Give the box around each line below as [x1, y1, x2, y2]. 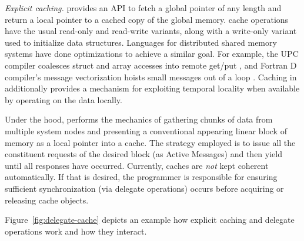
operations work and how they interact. [5, 225, 147, 237]
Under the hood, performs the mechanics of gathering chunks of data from [5, 113, 273, 125]
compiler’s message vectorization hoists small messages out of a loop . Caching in [5, 70, 297, 83]
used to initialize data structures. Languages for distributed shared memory [5, 36, 277, 48]
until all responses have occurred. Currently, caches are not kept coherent [5, 159, 269, 171]
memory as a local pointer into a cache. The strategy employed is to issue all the [5, 136, 296, 148]
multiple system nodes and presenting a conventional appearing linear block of [5, 124, 287, 137]
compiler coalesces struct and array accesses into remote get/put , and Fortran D [5, 59, 297, 71]
